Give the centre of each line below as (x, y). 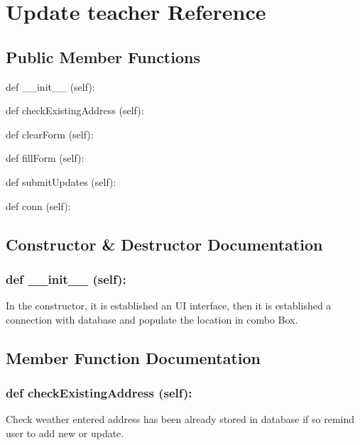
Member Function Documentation (133, 357)
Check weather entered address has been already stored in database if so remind (180, 419)
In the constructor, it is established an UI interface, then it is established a (169, 306)
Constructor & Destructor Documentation (164, 244)
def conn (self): (38, 205)
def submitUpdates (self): (61, 181)
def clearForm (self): (50, 134)
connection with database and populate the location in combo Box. (152, 319)
